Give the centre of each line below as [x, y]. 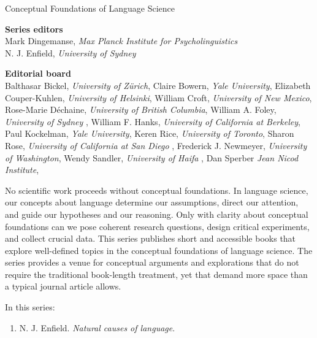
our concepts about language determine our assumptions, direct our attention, [152, 202]
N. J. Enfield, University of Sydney [71, 52]
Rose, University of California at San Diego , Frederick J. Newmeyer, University [156, 145]
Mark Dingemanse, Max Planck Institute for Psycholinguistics [121, 41]
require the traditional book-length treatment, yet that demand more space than [156, 274]
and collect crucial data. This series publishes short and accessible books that [151, 238]
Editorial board [38, 73]
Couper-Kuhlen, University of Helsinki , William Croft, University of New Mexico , [158, 97]
